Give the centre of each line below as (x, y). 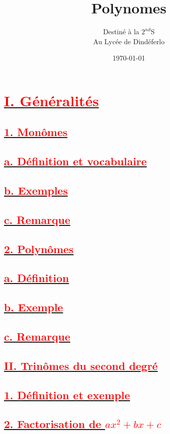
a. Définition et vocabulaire (76, 161)
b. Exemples (36, 190)
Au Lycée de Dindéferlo (129, 41)
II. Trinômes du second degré (81, 365)
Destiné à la (121, 32)
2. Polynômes (39, 249)
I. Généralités (52, 100)
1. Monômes (36, 132)
